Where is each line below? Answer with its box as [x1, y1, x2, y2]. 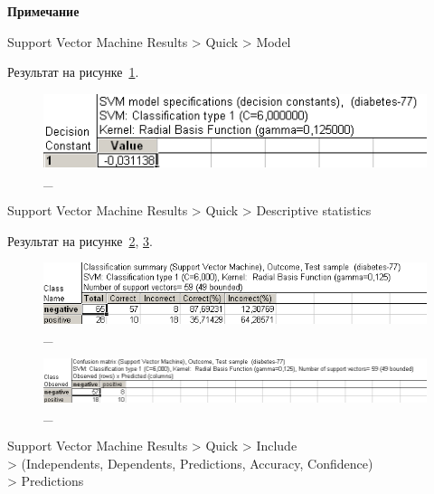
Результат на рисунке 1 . [7, 62, 139, 81]
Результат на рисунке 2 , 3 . [7, 231, 153, 250]
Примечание [7, 2, 80, 20]
